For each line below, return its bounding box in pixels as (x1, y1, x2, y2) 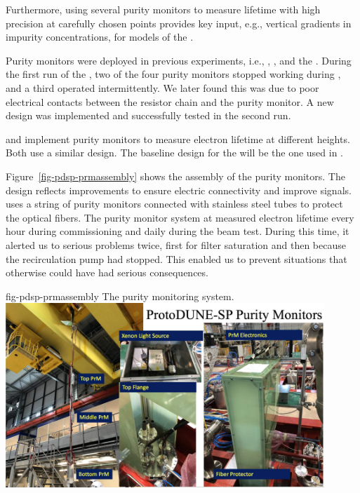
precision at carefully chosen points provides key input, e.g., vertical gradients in (6, 15, 352, 30)
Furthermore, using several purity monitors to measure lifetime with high (6, 2, 321, 16)
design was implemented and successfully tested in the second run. (6, 108, 291, 123)
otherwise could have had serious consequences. (6, 265, 208, 280)
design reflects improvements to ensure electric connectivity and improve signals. (6, 182, 352, 197)
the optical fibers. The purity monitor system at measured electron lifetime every (6, 210, 354, 224)
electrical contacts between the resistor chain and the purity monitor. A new (6, 94, 334, 109)
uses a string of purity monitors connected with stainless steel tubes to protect (6, 196, 343, 211)
